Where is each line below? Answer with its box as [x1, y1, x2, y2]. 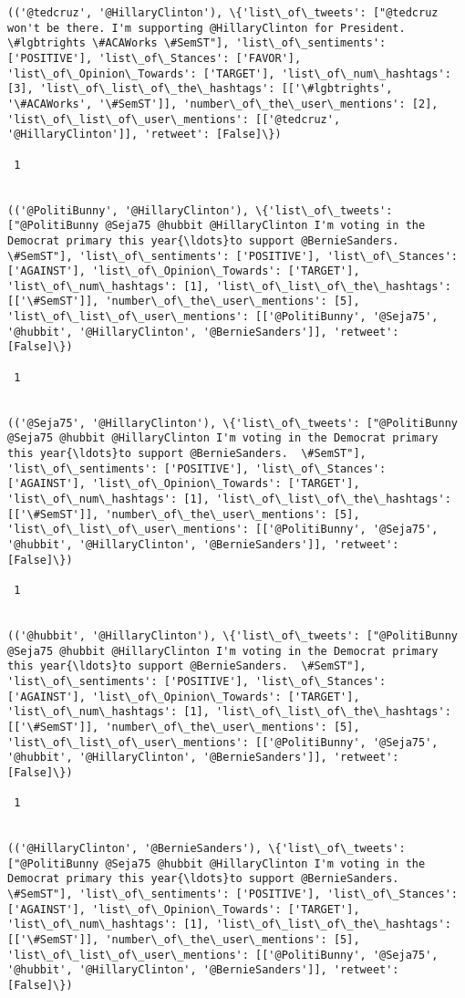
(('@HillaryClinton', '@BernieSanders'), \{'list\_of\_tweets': [7, 842, 406, 856]
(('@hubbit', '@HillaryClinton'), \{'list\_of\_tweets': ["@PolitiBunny [7, 629, 458, 642]
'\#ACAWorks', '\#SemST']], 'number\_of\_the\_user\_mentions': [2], [7, 97, 439, 110]
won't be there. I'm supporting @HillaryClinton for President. [7, 21, 406, 35]
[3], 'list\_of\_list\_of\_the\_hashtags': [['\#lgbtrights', [7, 82, 393, 96]
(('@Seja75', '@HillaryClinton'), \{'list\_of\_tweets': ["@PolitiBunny [7, 416, 458, 430]
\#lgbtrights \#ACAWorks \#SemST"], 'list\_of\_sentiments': [7, 36, 387, 50]
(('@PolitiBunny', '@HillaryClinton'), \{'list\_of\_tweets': [7, 203, 393, 217]
